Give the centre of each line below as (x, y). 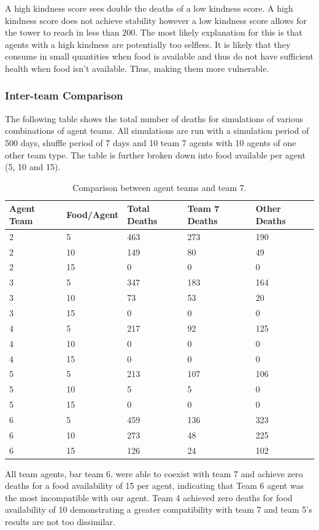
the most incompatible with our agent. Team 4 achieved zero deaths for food (149, 497)
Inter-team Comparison (64, 95)
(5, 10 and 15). (33, 167)
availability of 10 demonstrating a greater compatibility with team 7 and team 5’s (159, 509)
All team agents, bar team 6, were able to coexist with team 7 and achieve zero (154, 473)
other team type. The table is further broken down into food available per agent (155, 154)
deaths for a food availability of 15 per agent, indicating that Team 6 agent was (155, 485)
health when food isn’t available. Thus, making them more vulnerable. (137, 68)
